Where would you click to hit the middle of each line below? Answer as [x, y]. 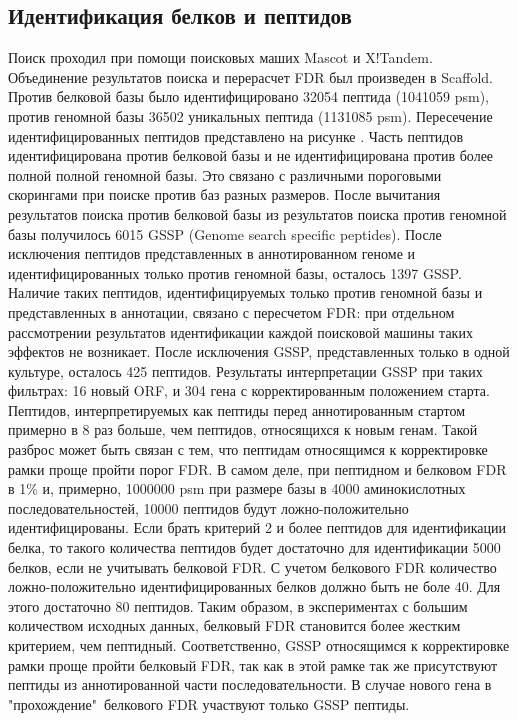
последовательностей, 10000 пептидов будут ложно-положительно [208, 507]
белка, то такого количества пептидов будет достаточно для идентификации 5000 [254, 547]
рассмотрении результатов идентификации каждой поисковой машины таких [240, 331]
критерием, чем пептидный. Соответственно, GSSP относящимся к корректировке [259, 645]
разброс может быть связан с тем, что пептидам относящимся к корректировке [248, 449]
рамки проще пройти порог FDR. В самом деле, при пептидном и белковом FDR [257, 468]
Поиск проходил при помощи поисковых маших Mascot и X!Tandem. [220, 57]
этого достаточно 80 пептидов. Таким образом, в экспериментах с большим [238, 605]
